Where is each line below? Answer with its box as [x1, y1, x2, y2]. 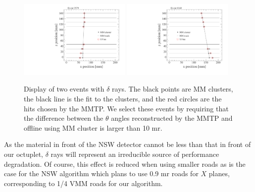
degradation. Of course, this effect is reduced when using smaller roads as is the [4, 158, 246, 169]
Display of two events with [24, 84, 104, 94]
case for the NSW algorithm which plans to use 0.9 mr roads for [4, 168, 199, 179]
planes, [208, 168, 230, 179]
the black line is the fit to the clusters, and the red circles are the [24, 94, 222, 104]
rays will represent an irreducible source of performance [51, 148, 219, 159]
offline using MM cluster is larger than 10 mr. [24, 122, 162, 133]
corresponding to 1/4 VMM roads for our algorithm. [4, 178, 163, 188]
